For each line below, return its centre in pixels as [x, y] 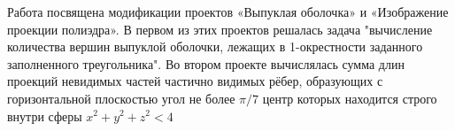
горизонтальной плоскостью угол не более [121, 98]
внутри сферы [45, 116]
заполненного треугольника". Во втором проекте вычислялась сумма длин [206, 63]
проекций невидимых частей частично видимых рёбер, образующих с [195, 81]
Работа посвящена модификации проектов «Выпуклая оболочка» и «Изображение [228, 12]
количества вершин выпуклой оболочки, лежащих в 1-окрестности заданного [215, 46]
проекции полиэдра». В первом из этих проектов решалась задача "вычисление [220, 29]
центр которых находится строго [350, 98]
